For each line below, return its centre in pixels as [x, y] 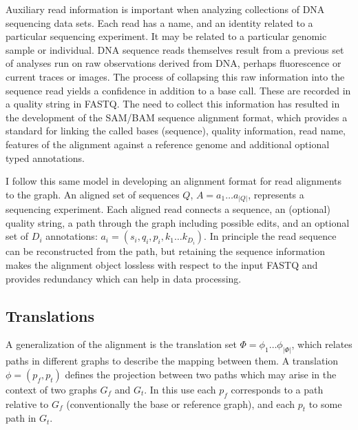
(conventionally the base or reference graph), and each [181, 403]
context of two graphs [51, 389]
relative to [27, 403]
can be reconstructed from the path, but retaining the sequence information [165, 251]
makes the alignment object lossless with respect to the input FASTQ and [162, 265]
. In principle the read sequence [270, 236]
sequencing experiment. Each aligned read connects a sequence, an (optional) [168, 209]
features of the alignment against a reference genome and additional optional [168, 144]
